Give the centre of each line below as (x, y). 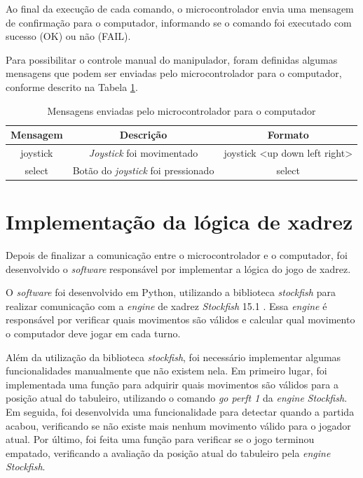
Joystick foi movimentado (143, 153)
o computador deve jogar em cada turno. (93, 333)
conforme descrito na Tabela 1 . (72, 86)
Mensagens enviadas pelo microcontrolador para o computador (181, 110)
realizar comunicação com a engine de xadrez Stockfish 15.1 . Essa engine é (166, 305)
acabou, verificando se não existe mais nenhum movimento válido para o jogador (178, 425)
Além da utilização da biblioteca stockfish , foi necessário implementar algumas (173, 357)
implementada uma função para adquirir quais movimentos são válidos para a (172, 384)
